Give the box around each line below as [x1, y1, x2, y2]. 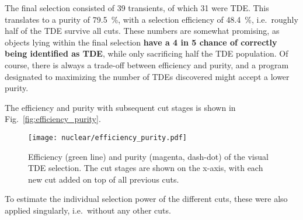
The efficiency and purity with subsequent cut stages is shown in [5, 101, 236, 113]
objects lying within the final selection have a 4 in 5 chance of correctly [5, 36, 277, 48]
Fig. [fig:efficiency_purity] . [5, 113, 101, 125]
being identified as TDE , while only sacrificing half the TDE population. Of [5, 47, 288, 60]
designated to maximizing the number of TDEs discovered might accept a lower [5, 70, 290, 82]
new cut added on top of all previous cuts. [28, 173, 179, 185]
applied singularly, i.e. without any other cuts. [5, 204, 171, 216]
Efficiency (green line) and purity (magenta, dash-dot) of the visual [28, 150, 269, 162]
